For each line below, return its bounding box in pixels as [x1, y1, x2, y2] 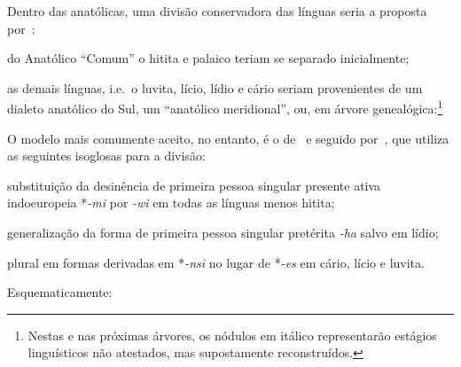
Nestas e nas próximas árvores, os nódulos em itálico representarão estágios [27, 325, 437, 344]
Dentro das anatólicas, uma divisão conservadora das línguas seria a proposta [7, 2, 427, 20]
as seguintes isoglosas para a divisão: [7, 146, 206, 165]
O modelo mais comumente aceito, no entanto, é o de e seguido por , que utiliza [7, 129, 449, 147]
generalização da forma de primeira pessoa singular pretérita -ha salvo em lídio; [7, 223, 439, 241]
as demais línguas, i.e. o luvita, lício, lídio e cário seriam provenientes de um [7, 78, 423, 97]
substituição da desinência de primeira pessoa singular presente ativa [7, 176, 381, 194]
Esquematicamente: [7, 283, 113, 301]
